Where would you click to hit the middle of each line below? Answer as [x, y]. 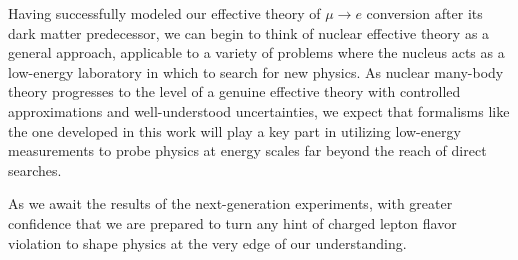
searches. [35, 169]
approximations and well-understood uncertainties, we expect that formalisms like [259, 110]
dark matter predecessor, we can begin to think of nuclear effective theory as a [249, 32]
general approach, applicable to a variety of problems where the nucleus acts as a [256, 52]
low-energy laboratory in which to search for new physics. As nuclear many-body [256, 71]
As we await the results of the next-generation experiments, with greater [230, 203]
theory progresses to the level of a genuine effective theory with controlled [234, 91]
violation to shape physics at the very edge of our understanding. [207, 242]
